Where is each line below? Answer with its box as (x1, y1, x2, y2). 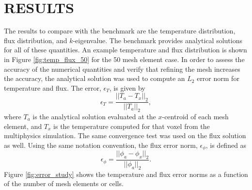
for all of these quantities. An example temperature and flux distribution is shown (4, 45, 247, 55)
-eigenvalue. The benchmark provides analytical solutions (73, 35, 242, 45)
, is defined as (205, 140, 247, 150)
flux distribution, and (4, 35, 67, 45)
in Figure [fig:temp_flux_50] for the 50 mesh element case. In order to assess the (4, 54, 245, 64)
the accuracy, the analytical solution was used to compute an (4, 73, 185, 83)
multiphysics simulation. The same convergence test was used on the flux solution (4, 130, 246, 141)
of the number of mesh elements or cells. (4, 178, 124, 189)
